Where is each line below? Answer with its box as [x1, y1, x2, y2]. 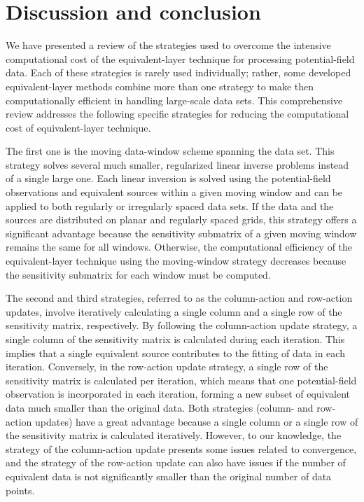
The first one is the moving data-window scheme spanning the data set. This [6, 144, 335, 158]
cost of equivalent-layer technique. [6, 120, 151, 134]
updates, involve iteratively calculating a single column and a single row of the [6, 304, 342, 319]
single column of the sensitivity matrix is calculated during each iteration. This [6, 332, 345, 346]
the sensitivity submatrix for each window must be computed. [6, 267, 271, 281]
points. [6, 482, 35, 497]
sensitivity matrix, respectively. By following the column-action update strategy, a [6, 318, 358, 333]
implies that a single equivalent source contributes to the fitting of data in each [6, 345, 345, 360]
